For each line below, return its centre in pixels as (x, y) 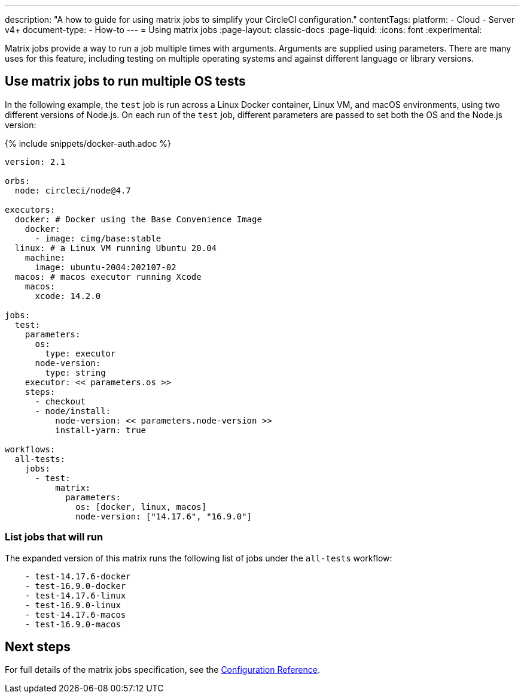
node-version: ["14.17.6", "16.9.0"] (164, 516)
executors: (30, 209)
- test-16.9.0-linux (73, 605)
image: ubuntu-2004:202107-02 (106, 267)
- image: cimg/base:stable (98, 238)
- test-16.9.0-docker (75, 586)
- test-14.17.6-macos (75, 614)
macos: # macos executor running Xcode (108, 277)
